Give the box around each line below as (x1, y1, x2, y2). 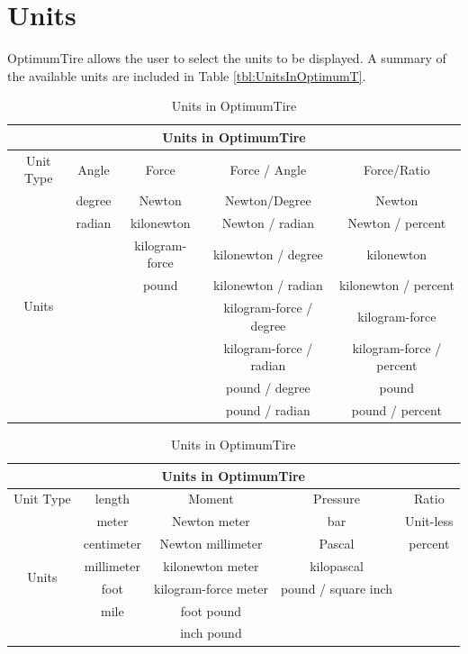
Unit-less (405, 512, 454, 531)
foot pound (180, 601, 242, 620)
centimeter (83, 534, 141, 553)
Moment (188, 489, 234, 508)
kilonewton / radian (212, 276, 323, 295)
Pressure (313, 489, 360, 508)
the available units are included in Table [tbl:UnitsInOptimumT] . (7, 66, 366, 85)
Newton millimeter (159, 534, 263, 553)
